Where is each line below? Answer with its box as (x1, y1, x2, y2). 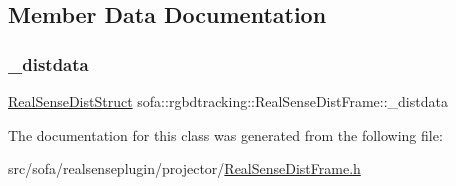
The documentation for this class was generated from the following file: (8, 124, 443, 145)
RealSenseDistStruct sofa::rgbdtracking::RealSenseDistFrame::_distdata (8, 91, 448, 111)
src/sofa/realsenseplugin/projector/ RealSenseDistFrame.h (8, 158, 361, 179)
